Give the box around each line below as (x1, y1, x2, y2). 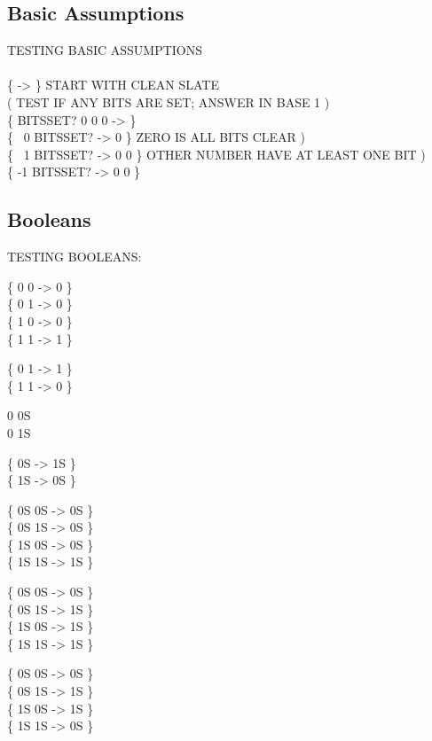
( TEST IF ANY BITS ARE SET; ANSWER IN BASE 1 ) (7, 92, 330, 111)
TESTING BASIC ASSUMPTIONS (7, 41, 203, 59)
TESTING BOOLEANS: (7, 247, 142, 266)
